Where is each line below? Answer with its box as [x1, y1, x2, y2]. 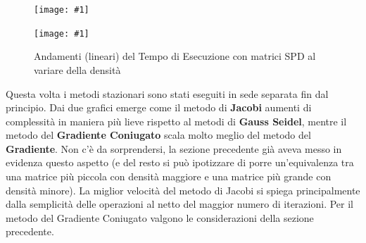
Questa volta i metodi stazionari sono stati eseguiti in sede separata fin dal [6, 86, 329, 101]
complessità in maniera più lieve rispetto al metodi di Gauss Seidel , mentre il [6, 113, 347, 128]
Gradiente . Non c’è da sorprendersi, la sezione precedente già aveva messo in [6, 141, 342, 156]
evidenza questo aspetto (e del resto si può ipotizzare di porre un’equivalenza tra [6, 155, 354, 170]
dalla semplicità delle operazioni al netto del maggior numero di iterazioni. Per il [6, 197, 353, 211]
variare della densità [34, 62, 121, 77]
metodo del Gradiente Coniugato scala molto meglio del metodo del [6, 127, 311, 142]
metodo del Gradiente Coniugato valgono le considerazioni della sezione [6, 210, 314, 225]
